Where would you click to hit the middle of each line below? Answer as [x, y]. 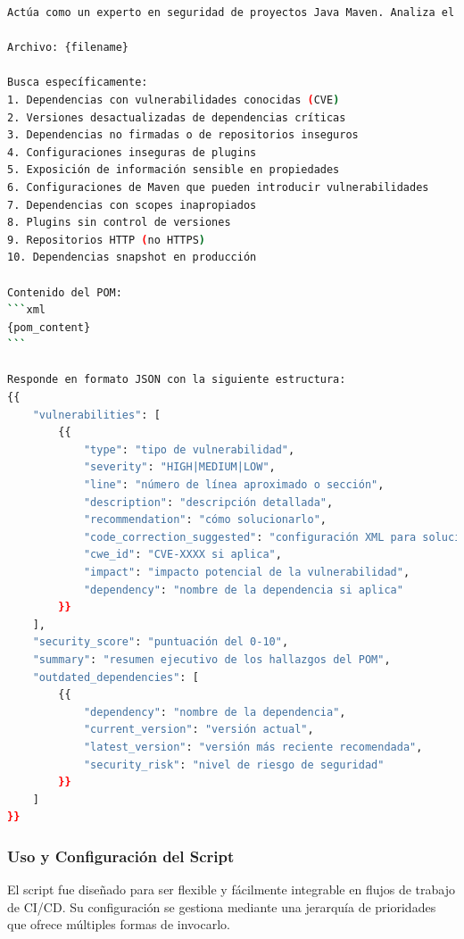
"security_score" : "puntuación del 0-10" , [161, 642]
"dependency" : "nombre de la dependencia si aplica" [243, 590]
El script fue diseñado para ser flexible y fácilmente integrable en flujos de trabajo [231, 889]
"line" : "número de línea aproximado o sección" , [234, 485]
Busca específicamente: [78, 83]
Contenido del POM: [65, 292]
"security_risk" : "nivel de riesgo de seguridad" [234, 764]
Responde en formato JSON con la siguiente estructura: [177, 380]
